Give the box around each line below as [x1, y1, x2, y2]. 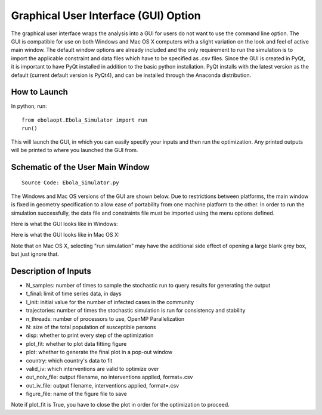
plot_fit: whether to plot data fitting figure [26, 340, 127, 347]
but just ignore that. [11, 250, 60, 258]
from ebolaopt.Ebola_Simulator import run [21, 116, 148, 123]
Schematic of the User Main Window [11, 162, 150, 172]
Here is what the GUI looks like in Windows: [11, 220, 119, 227]
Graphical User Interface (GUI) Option [11, 9, 201, 22]
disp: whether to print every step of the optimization [26, 332, 154, 339]
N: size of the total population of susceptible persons [26, 323, 156, 330]
